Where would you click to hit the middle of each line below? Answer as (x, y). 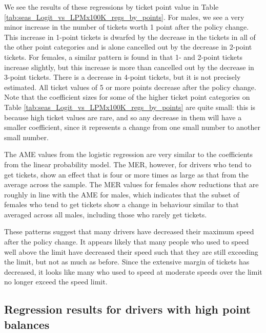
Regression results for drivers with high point (128, 309)
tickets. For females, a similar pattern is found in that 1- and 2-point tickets (124, 57)
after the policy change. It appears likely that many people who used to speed (127, 242)
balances (27, 324)
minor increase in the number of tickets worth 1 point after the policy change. (127, 27)
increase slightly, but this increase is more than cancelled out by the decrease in (129, 67)
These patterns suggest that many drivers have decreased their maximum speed (129, 231)
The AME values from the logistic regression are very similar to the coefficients (128, 154)
